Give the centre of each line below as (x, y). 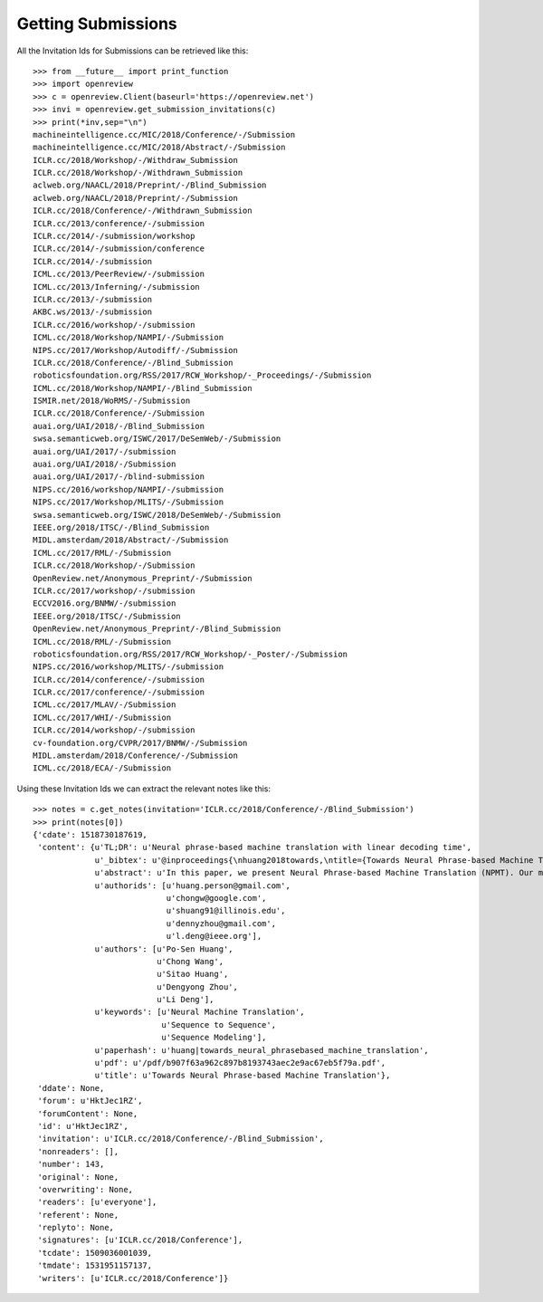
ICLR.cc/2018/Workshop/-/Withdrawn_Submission (138, 173)
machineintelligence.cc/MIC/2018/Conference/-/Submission (164, 134)
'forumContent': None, (88, 1113)
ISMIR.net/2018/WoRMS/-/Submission (112, 401)
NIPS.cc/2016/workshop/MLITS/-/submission (129, 667)
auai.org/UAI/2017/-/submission (105, 451)
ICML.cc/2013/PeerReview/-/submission (119, 274)
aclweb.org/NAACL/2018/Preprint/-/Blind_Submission (150, 185)
